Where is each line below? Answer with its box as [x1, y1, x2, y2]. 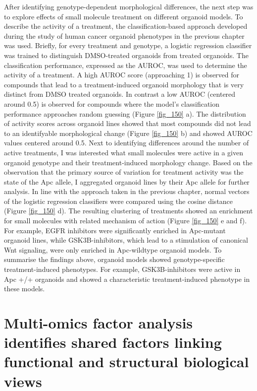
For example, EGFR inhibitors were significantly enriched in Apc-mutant [4, 225, 226, 235]
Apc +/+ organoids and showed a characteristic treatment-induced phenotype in [4, 273, 250, 284]
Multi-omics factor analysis [4, 313, 193, 332]
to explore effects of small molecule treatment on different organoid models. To [4, 11, 243, 21]
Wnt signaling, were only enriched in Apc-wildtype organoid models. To [4, 244, 222, 255]
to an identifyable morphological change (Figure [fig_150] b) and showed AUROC [4, 128, 253, 138]
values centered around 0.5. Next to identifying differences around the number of [4, 137, 249, 148]
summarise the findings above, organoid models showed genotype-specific [4, 254, 225, 264]
